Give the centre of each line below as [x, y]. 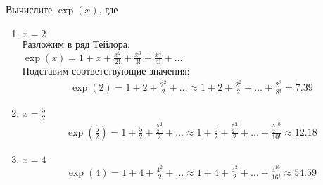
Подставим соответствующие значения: [106, 71]
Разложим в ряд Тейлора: [76, 43]
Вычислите [29, 9]
